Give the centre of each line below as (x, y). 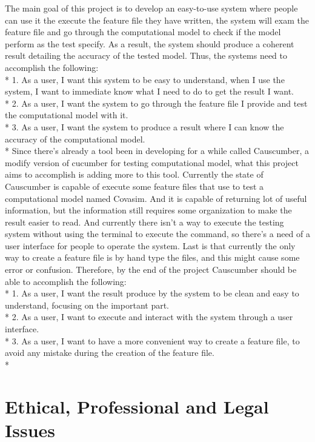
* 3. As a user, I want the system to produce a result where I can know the (144, 126)
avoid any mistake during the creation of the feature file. (110, 353)
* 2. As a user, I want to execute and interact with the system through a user (149, 317)
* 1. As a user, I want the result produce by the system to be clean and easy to (152, 293)
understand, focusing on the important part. (87, 305)
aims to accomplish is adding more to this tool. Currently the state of (134, 174)
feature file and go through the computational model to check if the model (143, 32)
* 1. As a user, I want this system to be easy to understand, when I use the (145, 79)
